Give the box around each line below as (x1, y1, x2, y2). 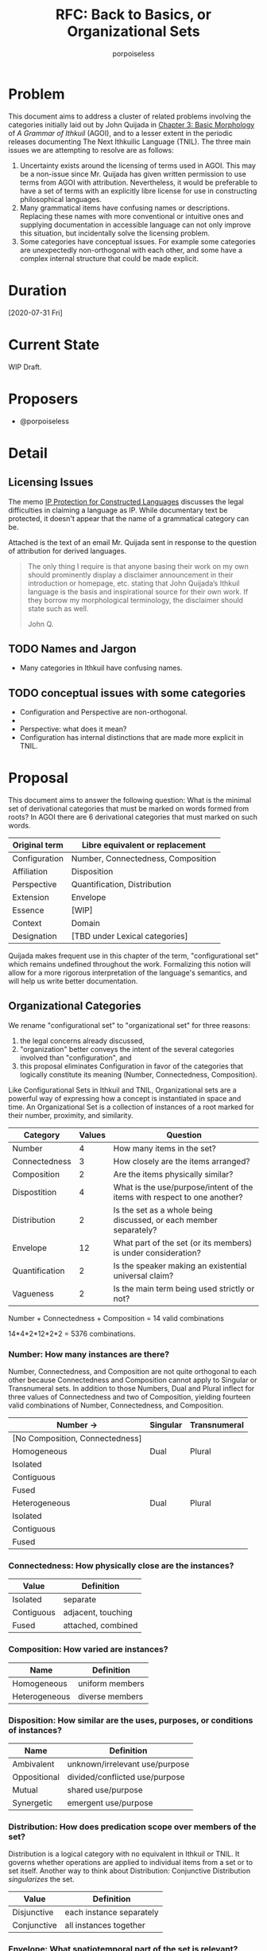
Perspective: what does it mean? (19, 724, 127, 734)
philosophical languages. (19, 194, 102, 204)
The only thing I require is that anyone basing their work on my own (27, 561, 249, 571)
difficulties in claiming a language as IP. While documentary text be (8, 505, 228, 515)
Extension (12, 892, 49, 903)
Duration (8, 281, 68, 299)
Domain (71, 917, 101, 929)
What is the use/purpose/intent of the (113, 1182, 253, 1193)
